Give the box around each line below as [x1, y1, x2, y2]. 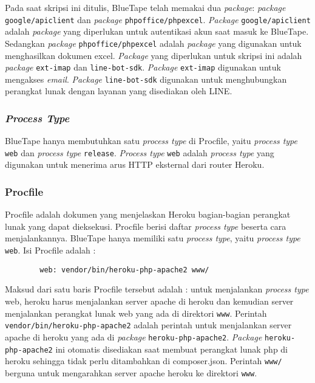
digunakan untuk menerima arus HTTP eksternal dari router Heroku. [5, 158, 265, 171]
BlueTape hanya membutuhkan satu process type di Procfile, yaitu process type [5, 134, 297, 147]
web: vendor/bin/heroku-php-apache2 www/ [39, 265, 209, 274]
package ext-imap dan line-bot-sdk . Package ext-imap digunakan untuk [5, 61, 281, 74]
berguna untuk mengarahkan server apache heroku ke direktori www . [5, 366, 257, 379]
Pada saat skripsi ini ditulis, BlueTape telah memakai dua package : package [5, 1, 286, 13]
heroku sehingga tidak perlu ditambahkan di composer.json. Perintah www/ [5, 354, 282, 367]
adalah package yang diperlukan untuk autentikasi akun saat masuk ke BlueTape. [5, 25, 309, 38]
